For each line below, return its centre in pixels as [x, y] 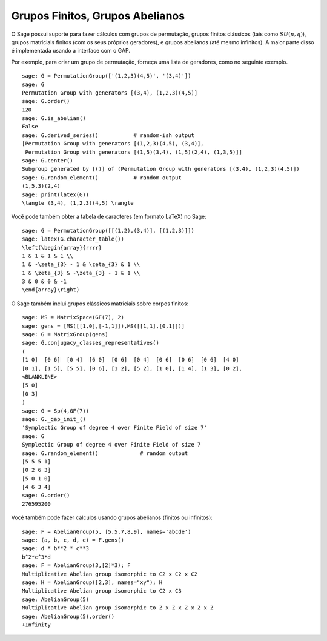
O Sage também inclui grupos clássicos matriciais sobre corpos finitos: [100, 304]
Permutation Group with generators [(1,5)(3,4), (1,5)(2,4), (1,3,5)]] [134, 152]
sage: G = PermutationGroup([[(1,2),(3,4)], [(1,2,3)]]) [108, 231]
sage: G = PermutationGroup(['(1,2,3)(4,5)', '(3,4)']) [107, 76]
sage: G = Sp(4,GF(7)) [56, 411]
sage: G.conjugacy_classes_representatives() [91, 343]
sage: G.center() [48, 161]
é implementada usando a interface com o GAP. [71, 51]
